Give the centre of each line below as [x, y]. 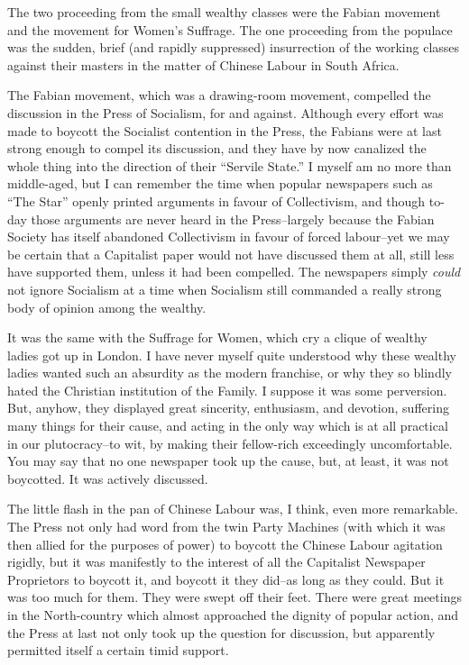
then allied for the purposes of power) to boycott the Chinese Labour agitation [225, 544]
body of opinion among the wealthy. [107, 307]
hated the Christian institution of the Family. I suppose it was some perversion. [227, 390]
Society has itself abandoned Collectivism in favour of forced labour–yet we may [229, 237]
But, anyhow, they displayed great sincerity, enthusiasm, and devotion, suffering [228, 408]
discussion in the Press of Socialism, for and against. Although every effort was [225, 112]
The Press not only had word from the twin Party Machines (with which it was [226, 527]
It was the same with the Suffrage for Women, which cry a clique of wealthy [217, 337]
